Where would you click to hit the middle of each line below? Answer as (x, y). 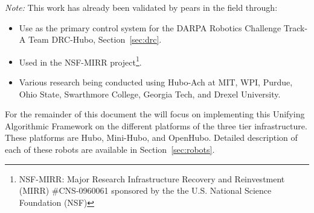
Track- (296, 27)
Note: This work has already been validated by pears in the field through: (141, 7)
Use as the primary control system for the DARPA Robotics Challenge (150, 27)
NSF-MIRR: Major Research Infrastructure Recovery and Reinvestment (152, 178)
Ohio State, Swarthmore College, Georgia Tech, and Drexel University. (150, 94)
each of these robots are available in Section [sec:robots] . (110, 149)
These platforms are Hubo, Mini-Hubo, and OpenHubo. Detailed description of (151, 137)
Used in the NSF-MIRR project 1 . (80, 61)
